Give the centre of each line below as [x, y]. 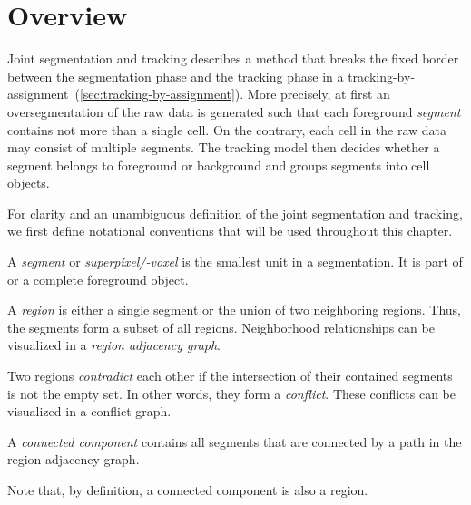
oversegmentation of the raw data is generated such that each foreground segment [234, 111]
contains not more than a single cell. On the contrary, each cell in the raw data [227, 129]
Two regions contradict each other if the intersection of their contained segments [230, 376]
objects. [29, 183]
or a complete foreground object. [98, 279]
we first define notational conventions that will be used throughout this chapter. [230, 231]
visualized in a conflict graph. [89, 411]
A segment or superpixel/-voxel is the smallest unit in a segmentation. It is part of [235, 262]
